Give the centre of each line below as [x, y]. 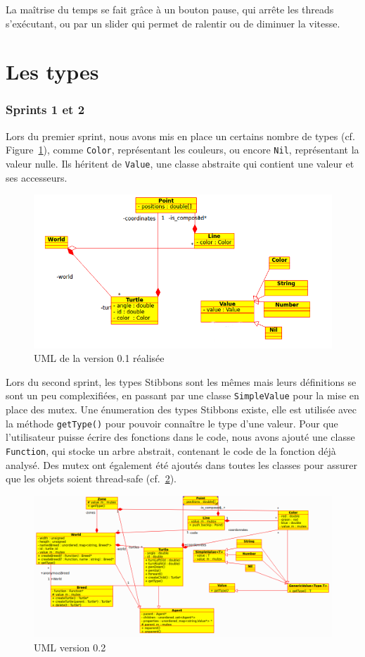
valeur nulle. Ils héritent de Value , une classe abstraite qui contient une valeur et [180, 164]
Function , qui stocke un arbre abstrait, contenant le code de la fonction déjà [171, 450]
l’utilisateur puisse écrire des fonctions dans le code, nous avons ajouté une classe [180, 437]
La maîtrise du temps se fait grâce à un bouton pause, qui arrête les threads [170, 9]
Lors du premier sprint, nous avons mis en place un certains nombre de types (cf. [180, 136]
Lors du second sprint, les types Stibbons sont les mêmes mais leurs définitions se [181, 381]
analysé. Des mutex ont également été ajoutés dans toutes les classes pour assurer [182, 464]
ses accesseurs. [37, 177]
